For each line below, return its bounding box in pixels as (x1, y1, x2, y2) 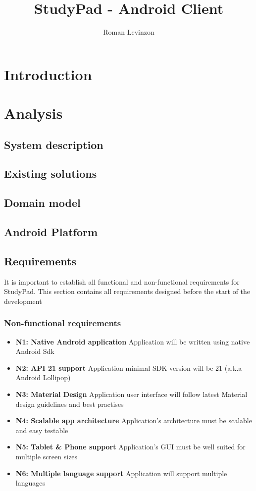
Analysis (4, 103, 63, 123)
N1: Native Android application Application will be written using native (15, 336, 250, 346)
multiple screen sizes (15, 451, 78, 461)
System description (4, 137, 103, 152)
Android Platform (4, 224, 98, 240)
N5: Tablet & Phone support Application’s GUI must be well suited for (15, 442, 246, 452)
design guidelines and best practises (15, 398, 124, 409)
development (4, 295, 42, 306)
